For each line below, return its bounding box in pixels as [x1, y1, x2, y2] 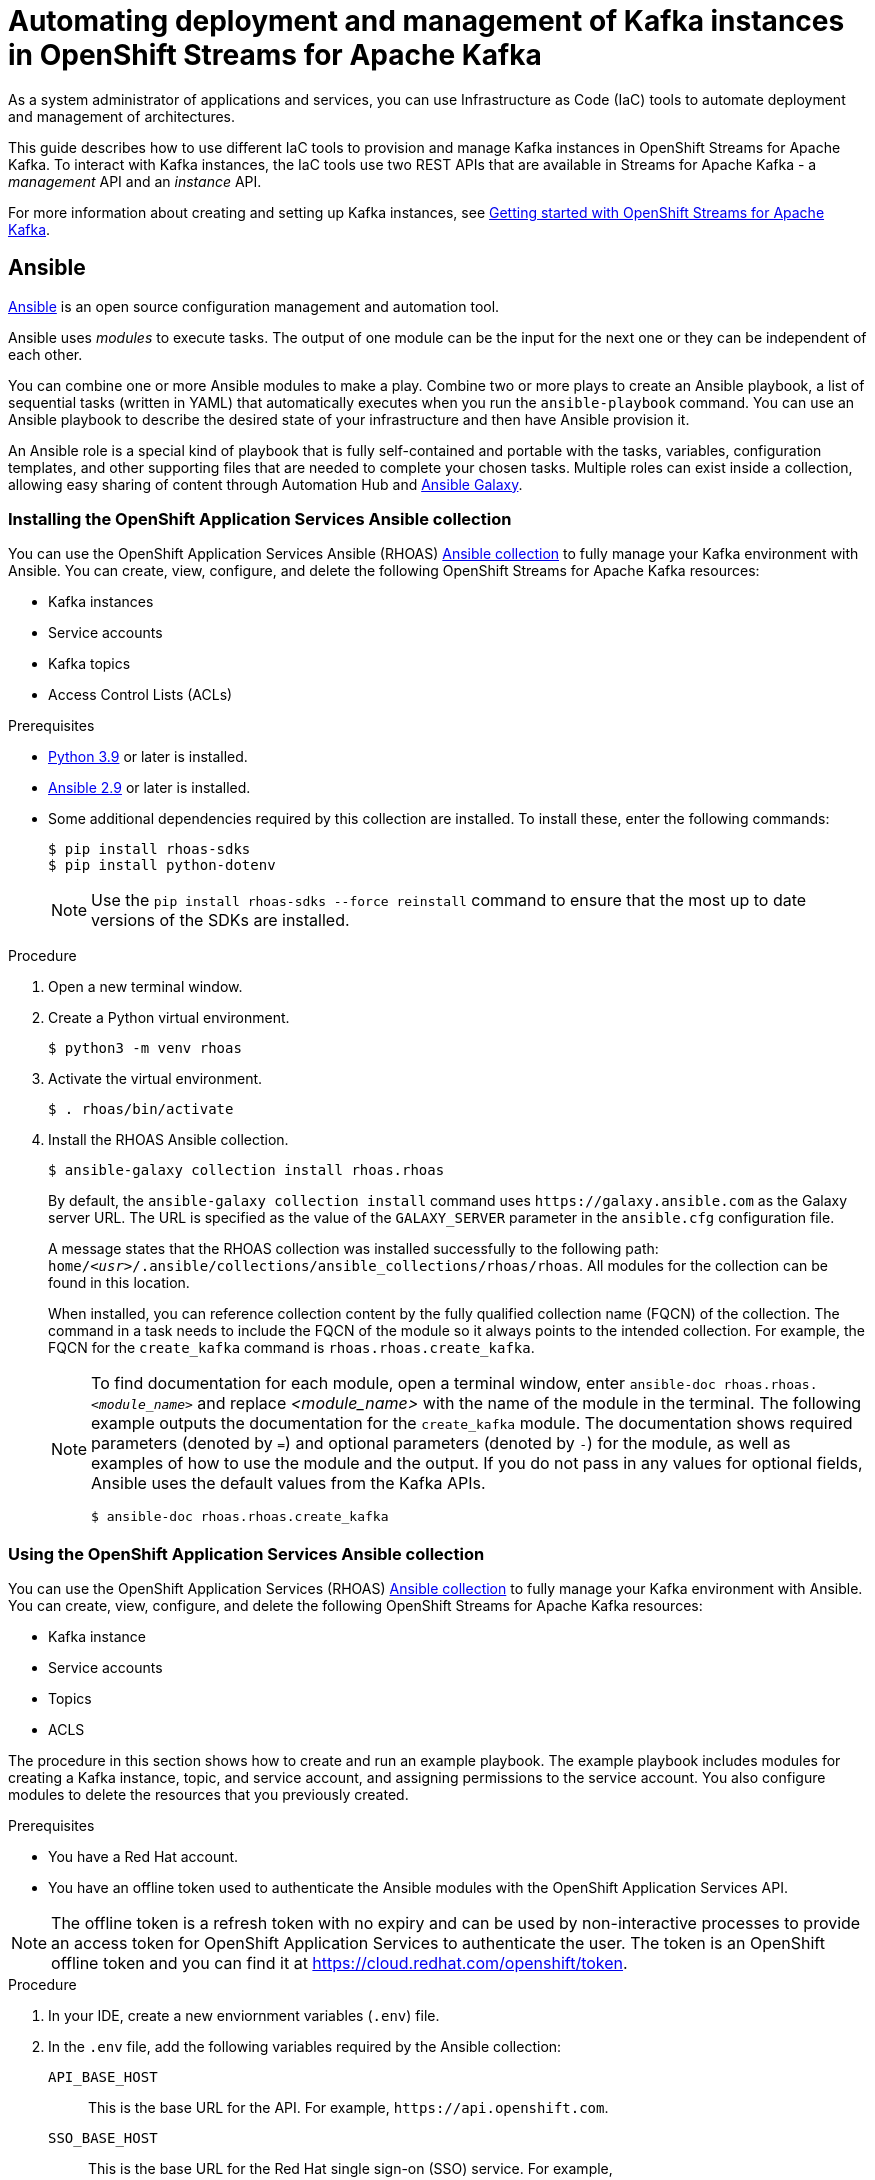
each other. [8, 345, 83, 363]
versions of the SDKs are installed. [91, 910, 350, 931]
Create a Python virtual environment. [48, 1009, 290, 1027]
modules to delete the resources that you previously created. [8, 1786, 409, 1804]
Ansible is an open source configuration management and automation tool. [8, 297, 500, 315]
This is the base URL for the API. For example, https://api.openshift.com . [88, 2099, 609, 2117]
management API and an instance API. [8, 172, 262, 190]
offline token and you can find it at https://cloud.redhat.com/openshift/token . [51, 1953, 628, 1974]
